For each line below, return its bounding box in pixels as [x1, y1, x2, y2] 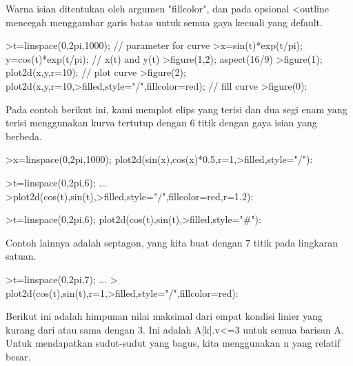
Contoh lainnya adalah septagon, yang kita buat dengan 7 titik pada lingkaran [6, 235, 339, 249]
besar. [6, 349, 31, 363]
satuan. [6, 249, 37, 263]
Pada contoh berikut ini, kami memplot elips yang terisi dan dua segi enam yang [6, 102, 347, 116]
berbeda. [6, 128, 42, 143]
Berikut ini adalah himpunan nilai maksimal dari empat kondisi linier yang [6, 309, 323, 323]
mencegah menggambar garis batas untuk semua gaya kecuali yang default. [6, 15, 323, 29]
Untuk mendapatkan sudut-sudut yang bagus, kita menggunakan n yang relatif [6, 336, 341, 350]
